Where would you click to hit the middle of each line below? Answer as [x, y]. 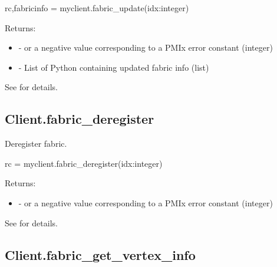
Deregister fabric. [36, 144]
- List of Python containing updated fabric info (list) [114, 67]
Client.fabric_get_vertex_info [100, 254]
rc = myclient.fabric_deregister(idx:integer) [84, 163]
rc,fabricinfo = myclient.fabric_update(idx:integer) [97, 8]
